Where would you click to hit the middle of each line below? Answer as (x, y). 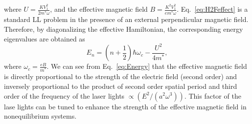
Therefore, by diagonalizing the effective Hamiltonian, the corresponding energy (124, 29)
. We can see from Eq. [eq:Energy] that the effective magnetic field (147, 66)
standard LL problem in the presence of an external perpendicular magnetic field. (126, 19)
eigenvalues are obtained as (45, 38)
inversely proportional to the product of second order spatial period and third (121, 86)
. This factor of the (213, 95)
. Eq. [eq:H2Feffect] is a (212, 9)
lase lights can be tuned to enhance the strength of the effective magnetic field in (125, 106)
